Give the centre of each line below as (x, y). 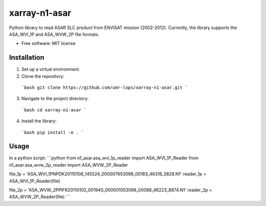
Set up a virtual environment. (51, 69)
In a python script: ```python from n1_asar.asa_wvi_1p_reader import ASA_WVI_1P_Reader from (104, 158)
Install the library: (39, 121)
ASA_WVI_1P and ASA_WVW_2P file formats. (54, 34)
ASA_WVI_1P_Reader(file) (35, 181)
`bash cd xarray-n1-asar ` (54, 110)
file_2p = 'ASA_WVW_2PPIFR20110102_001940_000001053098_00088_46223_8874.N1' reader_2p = (111, 190)
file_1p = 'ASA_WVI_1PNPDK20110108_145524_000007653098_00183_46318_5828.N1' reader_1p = (108, 174)
